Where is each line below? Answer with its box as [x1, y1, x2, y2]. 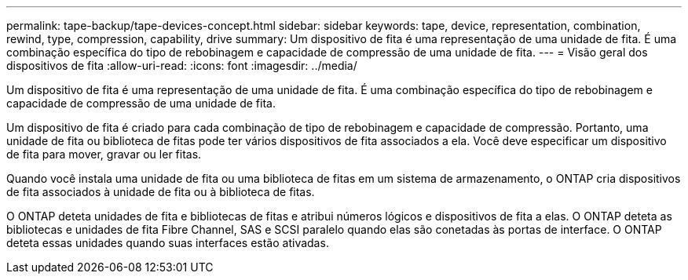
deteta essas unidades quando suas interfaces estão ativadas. [6, 236, 329, 249]
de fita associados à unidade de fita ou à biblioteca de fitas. [6, 185, 315, 198]
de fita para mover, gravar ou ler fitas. [6, 147, 202, 161]
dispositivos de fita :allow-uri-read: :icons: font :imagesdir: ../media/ [6, 59, 357, 72]
